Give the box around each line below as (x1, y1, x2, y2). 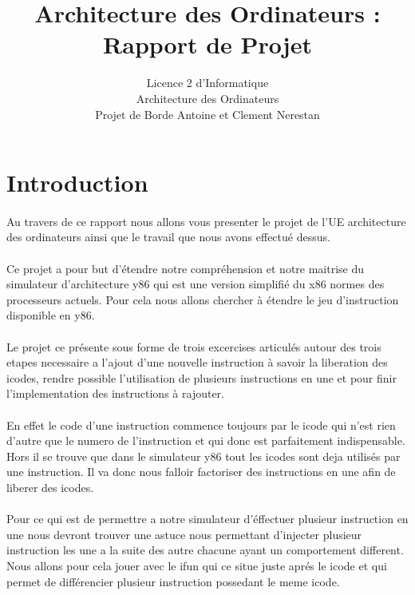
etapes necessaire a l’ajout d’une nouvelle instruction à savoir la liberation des (6, 354, 388, 371)
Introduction (6, 166, 148, 199)
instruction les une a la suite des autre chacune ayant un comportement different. (6, 541, 404, 558)
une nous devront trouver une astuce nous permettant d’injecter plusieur (6, 526, 362, 542)
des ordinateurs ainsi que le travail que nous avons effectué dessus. (6, 228, 330, 245)
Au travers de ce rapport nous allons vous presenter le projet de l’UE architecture (6, 212, 406, 229)
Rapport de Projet (103, 28, 312, 61)
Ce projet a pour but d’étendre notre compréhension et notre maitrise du (6, 260, 365, 276)
